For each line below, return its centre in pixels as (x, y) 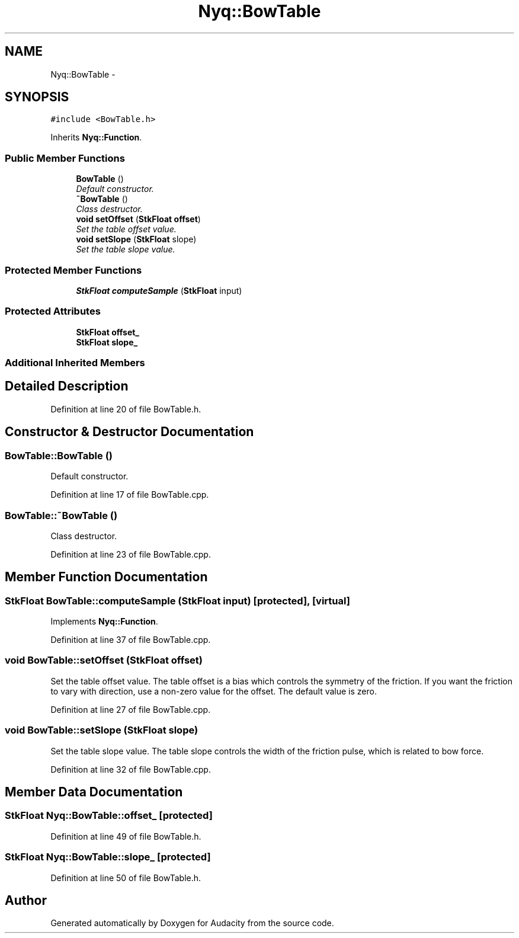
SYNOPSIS (37, 97)
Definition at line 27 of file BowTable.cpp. (131, 709)
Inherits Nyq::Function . (96, 137)
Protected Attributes (53, 311)
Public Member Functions (65, 158)
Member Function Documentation (106, 577)
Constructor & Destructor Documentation (129, 432)
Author (26, 900)
